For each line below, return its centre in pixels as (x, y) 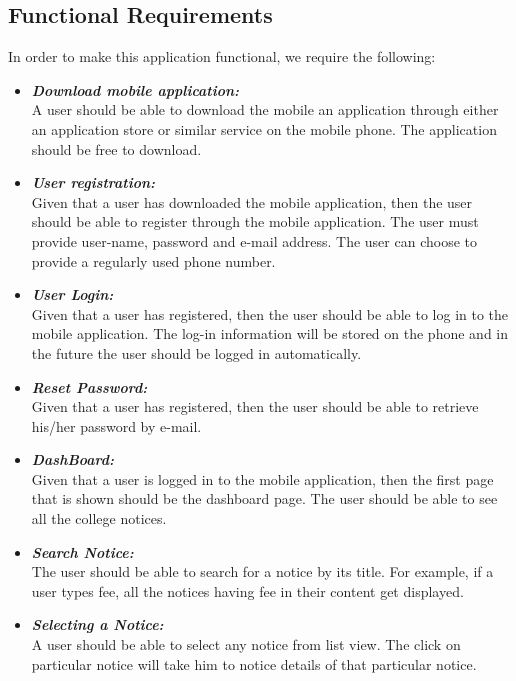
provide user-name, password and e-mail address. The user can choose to (254, 240)
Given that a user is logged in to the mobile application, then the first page (262, 478)
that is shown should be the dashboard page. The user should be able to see (264, 498)
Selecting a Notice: (97, 624)
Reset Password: (89, 386)
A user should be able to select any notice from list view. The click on (246, 644)
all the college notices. (99, 518)
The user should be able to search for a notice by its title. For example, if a (262, 571)
